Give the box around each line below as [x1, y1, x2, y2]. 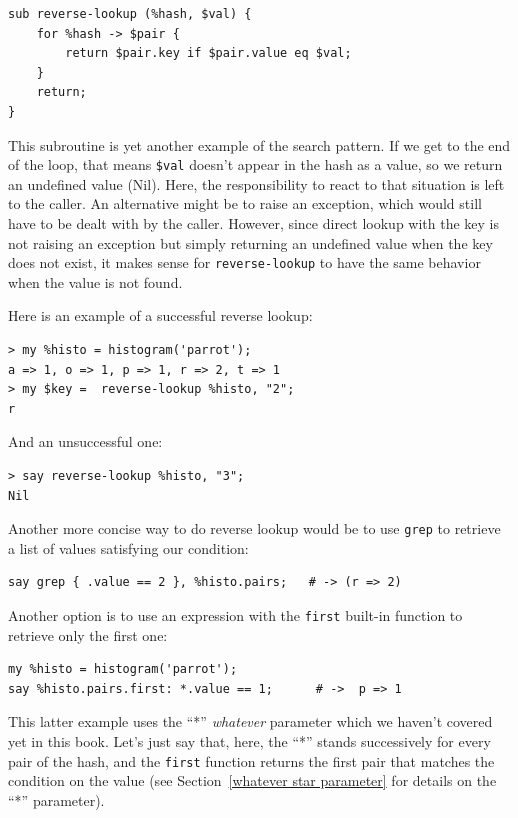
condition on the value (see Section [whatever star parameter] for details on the [8, 770, 497, 791]
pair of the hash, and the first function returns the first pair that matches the [8, 750, 495, 771]
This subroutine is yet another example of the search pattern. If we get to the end [8, 134, 511, 155]
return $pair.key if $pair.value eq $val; [65, 46, 352, 61]
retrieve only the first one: [8, 624, 168, 645]
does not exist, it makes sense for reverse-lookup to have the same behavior [8, 252, 481, 273]
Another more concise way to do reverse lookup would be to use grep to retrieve [8, 518, 501, 539]
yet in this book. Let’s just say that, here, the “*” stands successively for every [8, 731, 491, 752]
